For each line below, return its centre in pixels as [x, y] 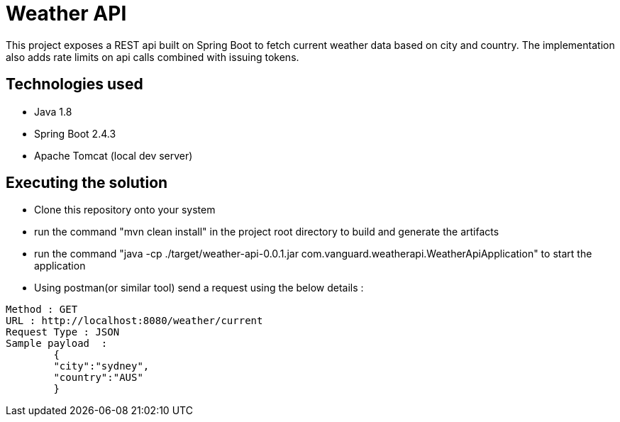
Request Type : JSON [63, 332]
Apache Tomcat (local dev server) [114, 155]
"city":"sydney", [101, 366]
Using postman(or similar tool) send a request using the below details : [199, 288]
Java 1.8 [53, 111]
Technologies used [74, 84]
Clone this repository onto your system [125, 210]
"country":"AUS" [98, 378]
